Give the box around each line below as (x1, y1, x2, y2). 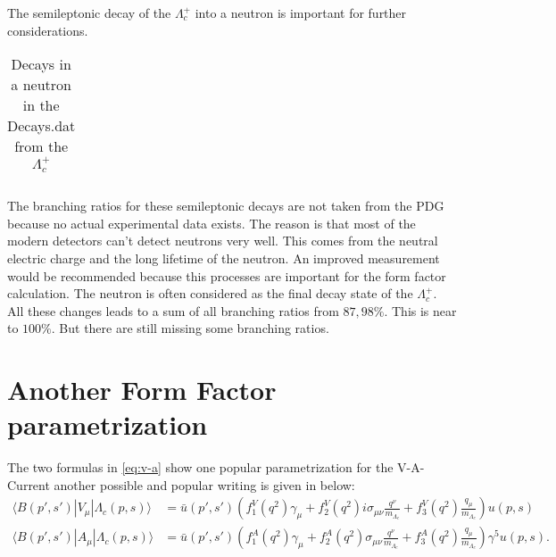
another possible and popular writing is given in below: (54, 475, 355, 494)
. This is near (384, 301, 457, 320)
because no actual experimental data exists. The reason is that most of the (7, 213, 416, 232)
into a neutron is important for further (195, 4, 407, 21)
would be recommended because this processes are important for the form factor (7, 266, 446, 285)
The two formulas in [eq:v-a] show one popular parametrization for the (7, 458, 394, 477)
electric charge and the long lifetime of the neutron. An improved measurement (7, 248, 440, 267)
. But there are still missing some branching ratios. (51, 319, 329, 337)
